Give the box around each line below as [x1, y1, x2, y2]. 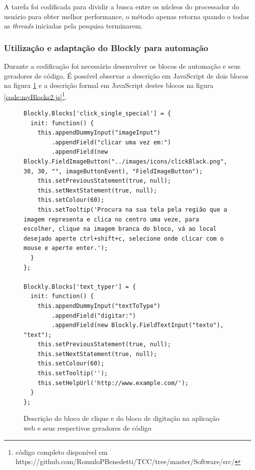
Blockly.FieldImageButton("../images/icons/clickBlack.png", [24, 158, 228, 165]
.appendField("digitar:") [51, 312, 136, 319]
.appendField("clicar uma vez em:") [51, 138, 171, 146]
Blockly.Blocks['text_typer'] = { [24, 283, 136, 290]
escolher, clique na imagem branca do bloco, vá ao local [24, 225, 217, 233]
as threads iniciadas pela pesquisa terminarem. [4, 21, 143, 31]
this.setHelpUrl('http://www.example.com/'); [37, 379, 189, 387]
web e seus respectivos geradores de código [24, 423, 152, 433]
